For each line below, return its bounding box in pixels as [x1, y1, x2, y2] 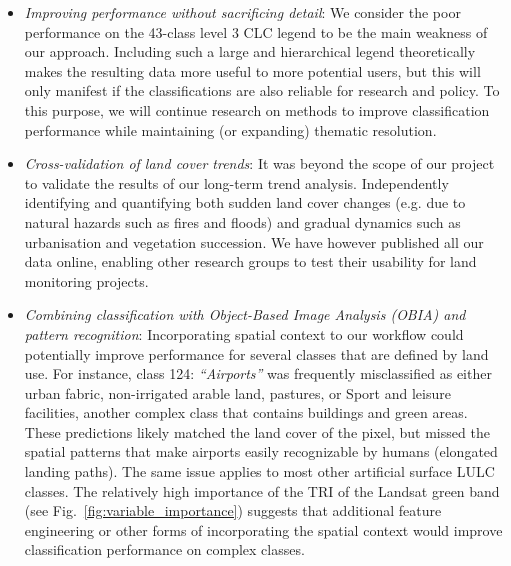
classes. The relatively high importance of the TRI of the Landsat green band [24, 480, 500, 501]
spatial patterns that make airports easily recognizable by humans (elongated [24, 441, 498, 462]
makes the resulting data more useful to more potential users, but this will [24, 60, 481, 81]
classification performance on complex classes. [24, 539, 305, 560]
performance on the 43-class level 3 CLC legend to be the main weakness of [24, 21, 488, 42]
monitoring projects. [24, 270, 149, 291]
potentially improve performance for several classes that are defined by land [24, 343, 489, 364]
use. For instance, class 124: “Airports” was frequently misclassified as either [24, 363, 492, 384]
